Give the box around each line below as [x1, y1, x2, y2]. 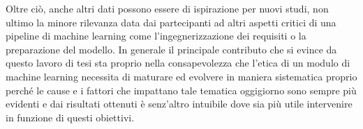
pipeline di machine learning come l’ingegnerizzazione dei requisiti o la [6, 28, 306, 43]
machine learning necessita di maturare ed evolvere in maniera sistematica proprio [6, 69, 357, 83]
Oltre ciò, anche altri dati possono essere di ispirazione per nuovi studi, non [6, 1, 329, 15]
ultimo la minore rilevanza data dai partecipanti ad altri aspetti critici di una [6, 15, 336, 29]
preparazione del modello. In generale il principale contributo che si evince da [6, 42, 337, 56]
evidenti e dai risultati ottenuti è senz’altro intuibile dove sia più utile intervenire [6, 96, 353, 111]
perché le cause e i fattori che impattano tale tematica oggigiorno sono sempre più [6, 83, 357, 97]
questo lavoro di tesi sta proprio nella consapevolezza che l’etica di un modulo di [6, 55, 350, 70]
